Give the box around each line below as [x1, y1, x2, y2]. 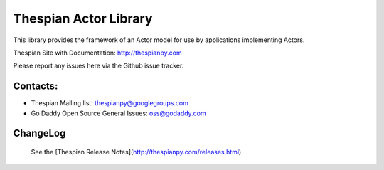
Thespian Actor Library [13, 11, 153, 26]
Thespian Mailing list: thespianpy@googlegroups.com [31, 99, 188, 107]
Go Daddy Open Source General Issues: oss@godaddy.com [31, 109, 206, 117]
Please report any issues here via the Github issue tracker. [13, 61, 184, 70]
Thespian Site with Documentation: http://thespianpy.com [13, 48, 182, 57]
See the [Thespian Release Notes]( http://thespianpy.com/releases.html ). [31, 148, 243, 156]
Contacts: [13, 80, 58, 92]
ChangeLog [13, 127, 66, 139]
